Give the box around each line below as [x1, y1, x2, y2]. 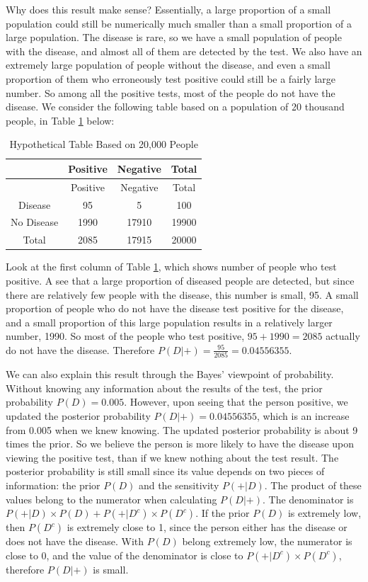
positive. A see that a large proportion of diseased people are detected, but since [6, 273, 355, 287]
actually [326, 329, 360, 343]
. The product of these [264, 478, 362, 493]
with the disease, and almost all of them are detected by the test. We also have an [6, 43, 362, 58]
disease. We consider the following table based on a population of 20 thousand [6, 99, 345, 114]
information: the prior [6, 478, 100, 493]
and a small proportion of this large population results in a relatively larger [6, 314, 333, 329]
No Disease [11, 215, 59, 229]
